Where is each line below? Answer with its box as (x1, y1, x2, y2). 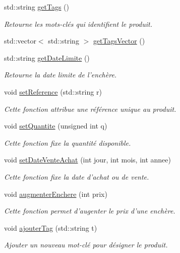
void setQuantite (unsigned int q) (4, 120, 107, 131)
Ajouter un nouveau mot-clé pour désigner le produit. (4, 239, 168, 250)
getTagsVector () (93, 35, 145, 46)
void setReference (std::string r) (4, 86, 102, 97)
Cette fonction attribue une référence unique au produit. (4, 103, 176, 114)
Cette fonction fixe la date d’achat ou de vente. (4, 171, 149, 182)
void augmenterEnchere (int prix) (4, 188, 107, 199)
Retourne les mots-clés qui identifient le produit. (4, 18, 152, 29)
